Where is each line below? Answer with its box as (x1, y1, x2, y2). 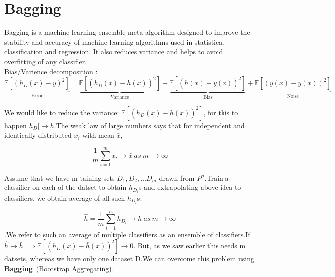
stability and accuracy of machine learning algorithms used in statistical (4, 36, 224, 47)
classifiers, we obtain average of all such (4, 192, 125, 203)
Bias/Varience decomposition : (4, 66, 98, 76)
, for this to (203, 107, 238, 117)
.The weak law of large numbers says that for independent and (54, 120, 245, 130)
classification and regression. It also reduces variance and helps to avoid (4, 46, 223, 57)
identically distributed (4, 130, 72, 140)
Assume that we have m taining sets (4, 172, 115, 183)
